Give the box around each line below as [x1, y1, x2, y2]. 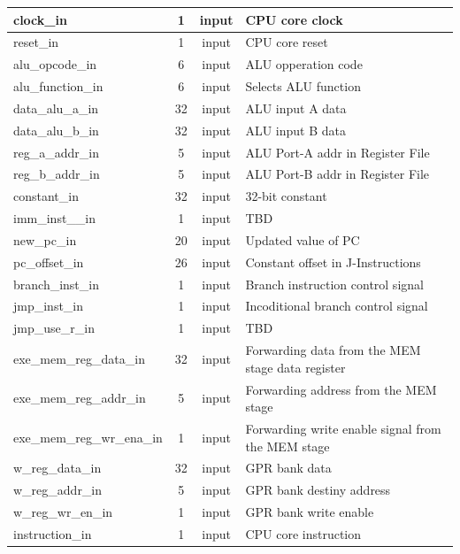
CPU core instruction [245, 525, 362, 542]
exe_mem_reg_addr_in [13, 389, 146, 407]
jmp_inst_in [13, 296, 84, 315]
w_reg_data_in [13, 458, 102, 477]
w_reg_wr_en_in [13, 503, 113, 521]
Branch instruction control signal [245, 274, 424, 293]
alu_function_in [13, 77, 103, 96]
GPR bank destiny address [245, 481, 391, 499]
